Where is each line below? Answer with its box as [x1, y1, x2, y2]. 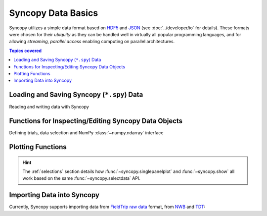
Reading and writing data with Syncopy [9, 104, 89, 110]
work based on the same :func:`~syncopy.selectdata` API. [22, 175, 140, 181]
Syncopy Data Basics [9, 7, 98, 18]
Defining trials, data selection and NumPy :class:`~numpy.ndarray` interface [9, 130, 164, 136]
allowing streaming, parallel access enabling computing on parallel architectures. [9, 39, 175, 45]
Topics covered [9, 48, 42, 54]
